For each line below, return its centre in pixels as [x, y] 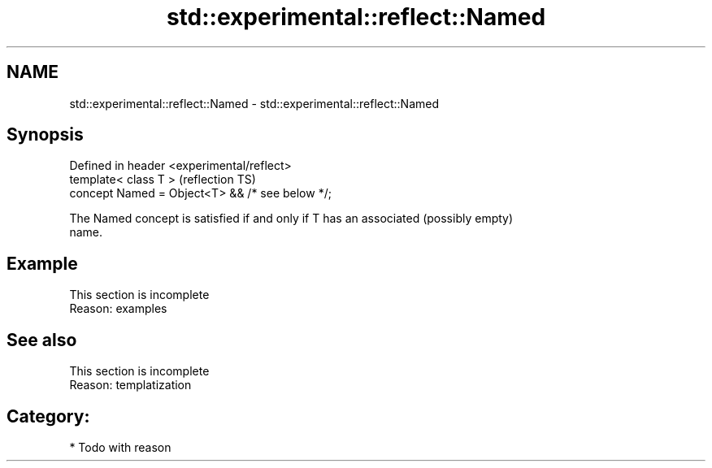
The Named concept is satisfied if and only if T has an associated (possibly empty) [291, 219]
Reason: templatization [130, 385]
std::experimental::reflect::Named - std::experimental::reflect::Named [254, 103]
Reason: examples [118, 309]
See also [42, 340]
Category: [48, 416]
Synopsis [45, 135]
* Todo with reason [120, 447]
